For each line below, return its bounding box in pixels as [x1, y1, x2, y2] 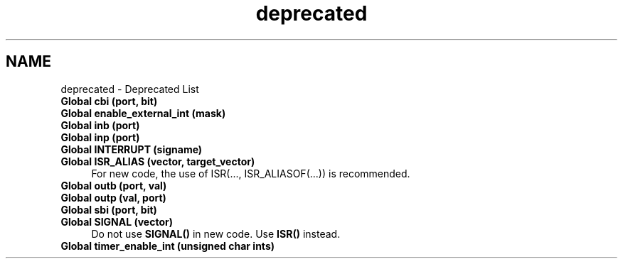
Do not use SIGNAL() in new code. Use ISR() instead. [91, 227, 341, 240]
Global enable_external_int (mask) [60, 106, 226, 119]
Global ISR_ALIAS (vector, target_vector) [60, 155, 255, 167]
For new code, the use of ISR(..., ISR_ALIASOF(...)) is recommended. [91, 167, 410, 180]
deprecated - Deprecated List [60, 82, 199, 95]
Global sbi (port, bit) [60, 203, 157, 216]
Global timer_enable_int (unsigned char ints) [60, 239, 275, 252]
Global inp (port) [60, 131, 140, 143]
